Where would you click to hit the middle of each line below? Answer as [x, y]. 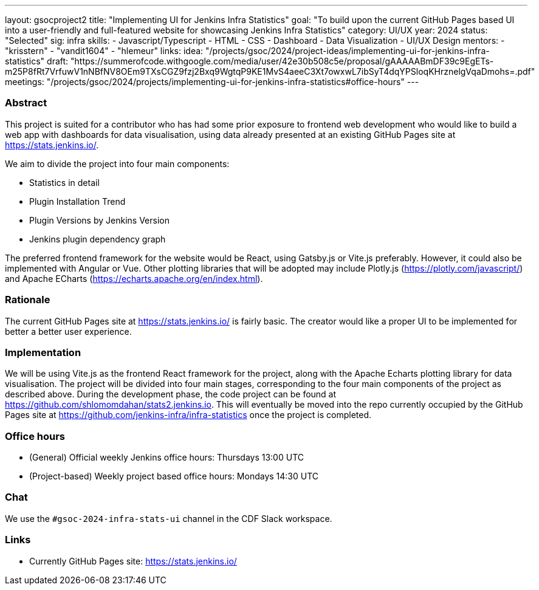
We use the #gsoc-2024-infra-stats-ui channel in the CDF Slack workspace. [169, 518]
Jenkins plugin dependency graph [98, 239]
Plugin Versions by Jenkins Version [99, 220]
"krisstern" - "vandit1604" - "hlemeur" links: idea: [104, 51]
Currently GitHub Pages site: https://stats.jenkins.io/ [133, 561]
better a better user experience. [68, 331]
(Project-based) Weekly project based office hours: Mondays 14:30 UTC [174, 476]
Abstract [26, 103]
